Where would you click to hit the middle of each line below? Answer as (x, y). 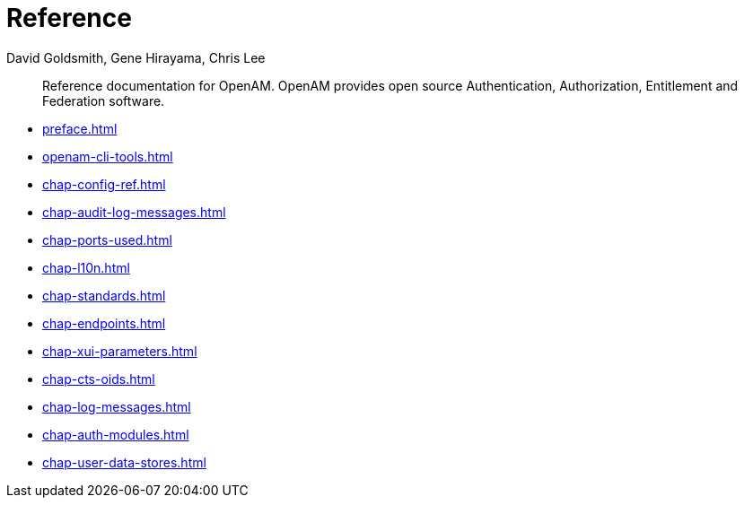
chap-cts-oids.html (99, 379)
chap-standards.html (104, 295)
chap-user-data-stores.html (124, 462)
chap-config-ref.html (104, 184)
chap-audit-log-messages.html (134, 212)
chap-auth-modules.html (116, 434)
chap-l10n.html (86, 267)
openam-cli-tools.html (108, 156)
